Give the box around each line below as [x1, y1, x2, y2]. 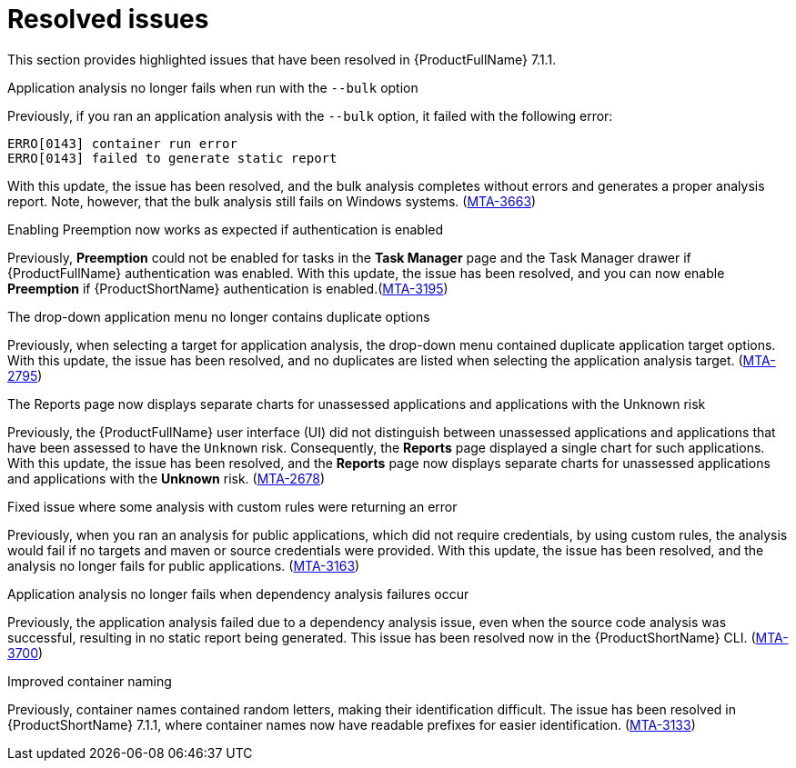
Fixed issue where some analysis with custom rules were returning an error [7, 498, 458, 514]
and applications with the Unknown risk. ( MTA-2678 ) [7, 470, 326, 486]
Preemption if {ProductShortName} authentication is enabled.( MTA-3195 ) [7, 280, 448, 296]
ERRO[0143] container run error [7, 135, 237, 151]
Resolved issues [7, 4, 209, 35]
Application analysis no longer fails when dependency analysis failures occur [7, 585, 469, 602]
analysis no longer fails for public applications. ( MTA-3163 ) [7, 557, 360, 574]
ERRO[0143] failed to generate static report [7, 150, 338, 165]
